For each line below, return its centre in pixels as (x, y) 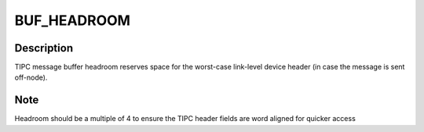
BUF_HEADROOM (73, 20)
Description (44, 48)
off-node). (31, 77)
